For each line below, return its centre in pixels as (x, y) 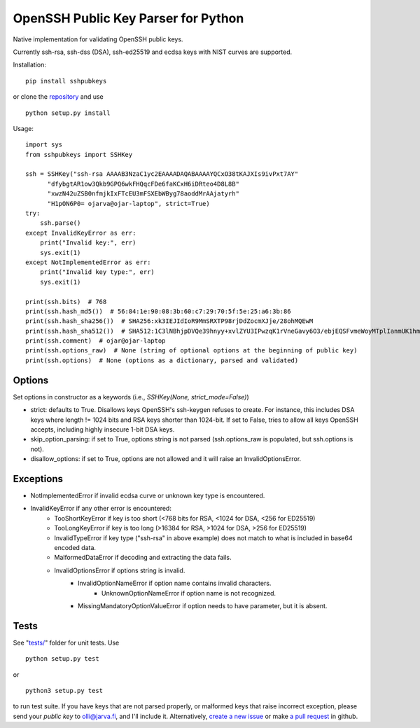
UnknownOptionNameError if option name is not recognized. (189, 593)
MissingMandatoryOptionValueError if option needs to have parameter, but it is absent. (203, 605)
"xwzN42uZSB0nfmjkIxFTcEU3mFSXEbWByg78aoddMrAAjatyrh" (143, 194)
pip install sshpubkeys (66, 81)
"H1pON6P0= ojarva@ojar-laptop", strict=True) (128, 204)
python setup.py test (62, 659)
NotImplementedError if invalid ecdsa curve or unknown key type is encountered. (148, 496)
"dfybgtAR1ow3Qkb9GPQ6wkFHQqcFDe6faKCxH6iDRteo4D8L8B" (143, 184)
